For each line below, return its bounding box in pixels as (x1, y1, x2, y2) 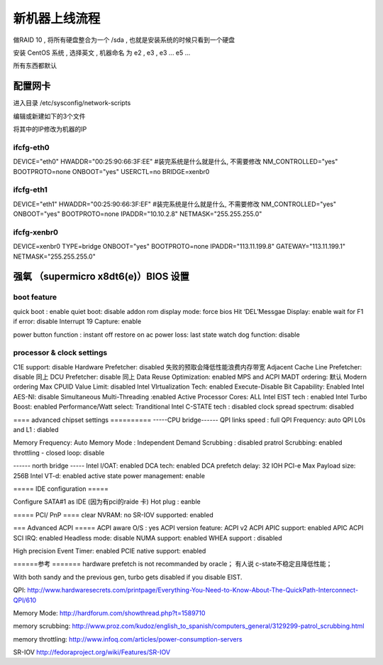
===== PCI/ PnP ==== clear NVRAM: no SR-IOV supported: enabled (13, 510, 213, 519)
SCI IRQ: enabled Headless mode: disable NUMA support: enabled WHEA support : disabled (13, 534, 283, 542)
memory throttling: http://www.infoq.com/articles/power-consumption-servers (13, 634, 243, 643)
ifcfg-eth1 (13, 185, 48, 195)
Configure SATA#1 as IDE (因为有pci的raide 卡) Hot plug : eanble (13, 497, 201, 506)
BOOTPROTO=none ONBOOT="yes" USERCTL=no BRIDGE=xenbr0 (13, 167, 210, 175)
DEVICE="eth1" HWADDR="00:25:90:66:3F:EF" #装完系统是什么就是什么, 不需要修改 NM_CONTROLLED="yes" (13, 200, 337, 208)
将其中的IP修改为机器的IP (13, 125, 87, 134)
